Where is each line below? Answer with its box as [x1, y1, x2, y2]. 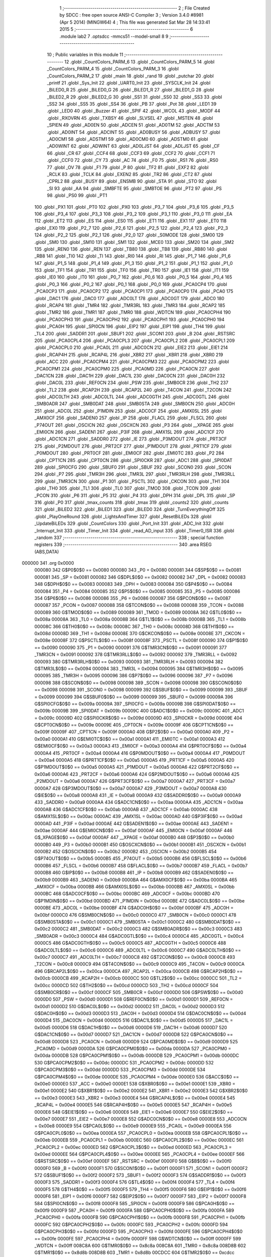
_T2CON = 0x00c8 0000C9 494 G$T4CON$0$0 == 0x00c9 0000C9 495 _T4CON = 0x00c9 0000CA [34, 961, 245, 967]
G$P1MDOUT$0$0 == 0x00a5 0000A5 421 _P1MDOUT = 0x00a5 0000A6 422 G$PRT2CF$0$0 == [34, 764, 239, 770]
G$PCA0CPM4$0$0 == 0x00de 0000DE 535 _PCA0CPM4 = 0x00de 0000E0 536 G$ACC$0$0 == [34, 1073, 239, 1080]
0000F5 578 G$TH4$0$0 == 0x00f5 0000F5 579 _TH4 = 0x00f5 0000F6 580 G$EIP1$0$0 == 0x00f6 [34, 1186, 247, 1192]
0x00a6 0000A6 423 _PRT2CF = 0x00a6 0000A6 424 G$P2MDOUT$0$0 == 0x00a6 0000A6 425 [34, 771, 239, 777]
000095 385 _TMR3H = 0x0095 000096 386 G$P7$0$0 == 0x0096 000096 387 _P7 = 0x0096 [34, 673, 233, 679]
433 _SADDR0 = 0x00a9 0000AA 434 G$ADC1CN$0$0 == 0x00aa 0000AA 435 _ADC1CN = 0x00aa [34, 799, 243, 805]
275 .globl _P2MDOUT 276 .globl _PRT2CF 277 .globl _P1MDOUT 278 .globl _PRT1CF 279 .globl [34, 443, 232, 449]
